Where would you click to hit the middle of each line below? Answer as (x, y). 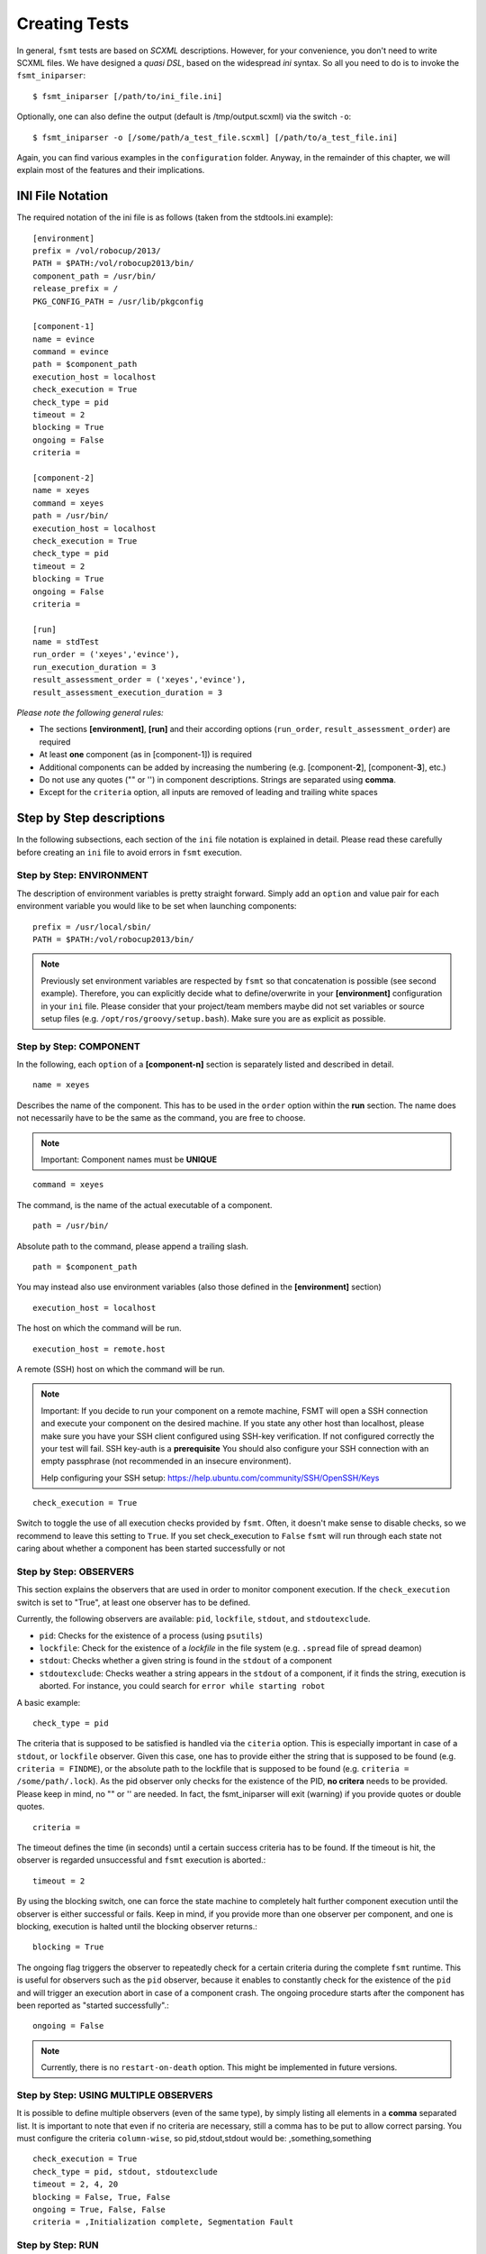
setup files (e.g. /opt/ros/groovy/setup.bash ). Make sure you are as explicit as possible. (213, 1018)
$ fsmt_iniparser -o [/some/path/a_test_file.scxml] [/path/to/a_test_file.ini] (216, 137)
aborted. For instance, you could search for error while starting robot (182, 1686)
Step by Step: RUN (58, 2245)
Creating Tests (73, 23)
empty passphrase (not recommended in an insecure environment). (166, 1461)
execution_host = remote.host (99, 1349)
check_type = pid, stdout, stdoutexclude (125, 2172)
